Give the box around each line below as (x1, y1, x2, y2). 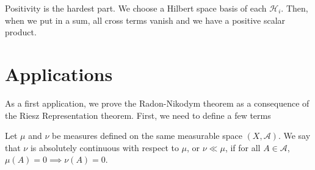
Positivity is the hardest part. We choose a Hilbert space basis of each (5, 2, 267, 14)
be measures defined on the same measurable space (52, 129, 242, 142)
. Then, (281, 2, 308, 14)
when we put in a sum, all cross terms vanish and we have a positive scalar (5, 13, 286, 26)
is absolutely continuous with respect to (30, 141, 179, 154)
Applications (5, 61, 113, 86)
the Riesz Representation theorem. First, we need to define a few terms (5, 108, 271, 121)
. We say (278, 129, 311, 142)
